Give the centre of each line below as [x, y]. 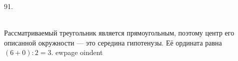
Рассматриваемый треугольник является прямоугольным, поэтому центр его [119, 33]
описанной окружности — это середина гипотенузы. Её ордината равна [113, 42]
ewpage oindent [79, 52]
